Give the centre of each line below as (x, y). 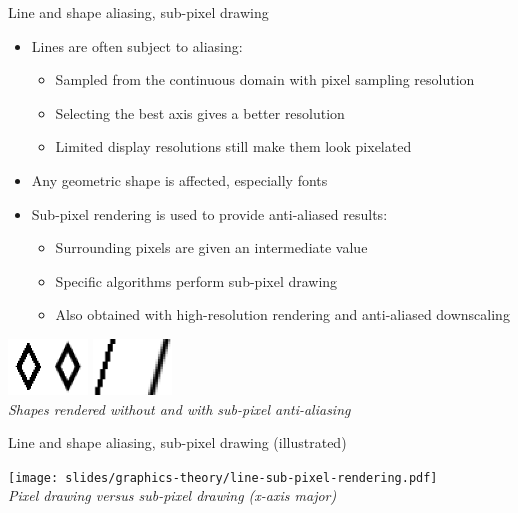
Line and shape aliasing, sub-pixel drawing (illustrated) (177, 442)
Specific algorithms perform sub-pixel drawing (196, 280)
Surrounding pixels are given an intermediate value (211, 247)
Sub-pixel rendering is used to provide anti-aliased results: (209, 213)
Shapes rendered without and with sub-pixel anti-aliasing (179, 408)
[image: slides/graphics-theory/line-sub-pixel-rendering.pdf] (223, 477)
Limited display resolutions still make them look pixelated (233, 146)
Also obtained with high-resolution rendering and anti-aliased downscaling (282, 314)
